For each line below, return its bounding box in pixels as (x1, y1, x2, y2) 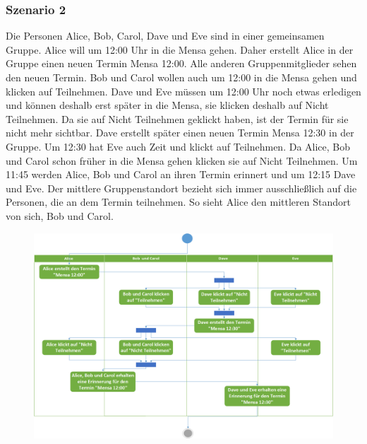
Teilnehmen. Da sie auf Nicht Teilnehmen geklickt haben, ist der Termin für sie (6, 111, 349, 126)
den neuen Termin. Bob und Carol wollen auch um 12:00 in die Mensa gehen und (6, 70, 357, 84)
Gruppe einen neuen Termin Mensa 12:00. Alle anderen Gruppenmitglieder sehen (6, 56, 357, 71)
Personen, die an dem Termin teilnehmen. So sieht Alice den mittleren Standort (6, 194, 351, 209)
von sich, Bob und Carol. (6, 208, 114, 223)
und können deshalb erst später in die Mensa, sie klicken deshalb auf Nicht (6, 98, 329, 112)
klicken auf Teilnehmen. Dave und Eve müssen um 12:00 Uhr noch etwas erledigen (6, 83, 361, 98)
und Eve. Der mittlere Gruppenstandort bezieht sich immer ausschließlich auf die (6, 180, 357, 195)
